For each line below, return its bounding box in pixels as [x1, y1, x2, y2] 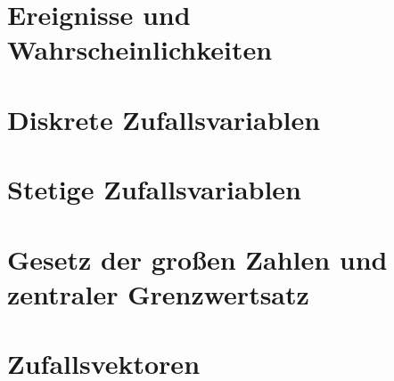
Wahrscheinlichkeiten [7, 31, 273, 68]
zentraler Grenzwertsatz [7, 275, 309, 312]
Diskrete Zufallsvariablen [7, 101, 321, 137]
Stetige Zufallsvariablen [7, 171, 302, 207]
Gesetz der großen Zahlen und [7, 240, 388, 277]
